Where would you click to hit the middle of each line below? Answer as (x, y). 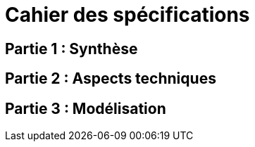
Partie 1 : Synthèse (71, 49)
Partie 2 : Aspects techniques (111, 79)
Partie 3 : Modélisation (86, 108)
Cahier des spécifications (127, 15)
